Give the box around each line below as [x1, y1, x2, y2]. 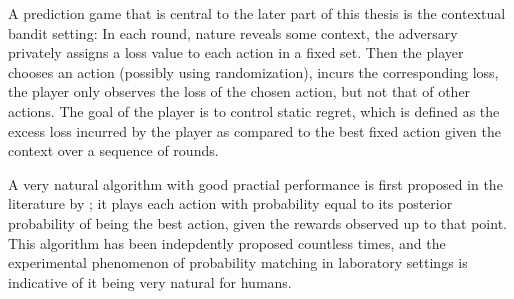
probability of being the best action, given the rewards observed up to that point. [8, 212, 507, 233]
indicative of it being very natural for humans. [8, 271, 292, 292]
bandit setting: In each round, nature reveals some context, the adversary [8, 22, 458, 43]
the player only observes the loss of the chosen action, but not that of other [8, 81, 471, 102]
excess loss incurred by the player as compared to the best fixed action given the [8, 120, 501, 141]
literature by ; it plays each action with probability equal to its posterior [8, 193, 453, 214]
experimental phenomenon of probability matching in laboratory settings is [8, 252, 468, 273]
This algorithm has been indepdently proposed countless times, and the [8, 232, 446, 253]
